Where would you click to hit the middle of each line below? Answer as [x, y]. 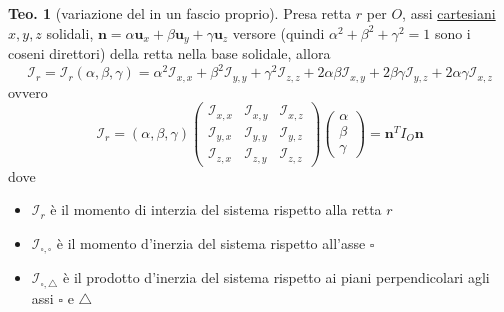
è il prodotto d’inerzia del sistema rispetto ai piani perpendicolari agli [276, 277]
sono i [452, 32]
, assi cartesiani [449, 13]
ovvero [28, 91]
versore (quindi [278, 32]
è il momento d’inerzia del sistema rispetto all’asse [211, 242]
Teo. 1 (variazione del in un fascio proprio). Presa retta [180, 13]
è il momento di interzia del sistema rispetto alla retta [216, 209]
